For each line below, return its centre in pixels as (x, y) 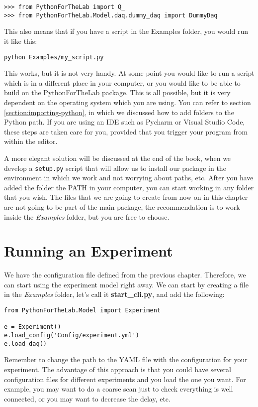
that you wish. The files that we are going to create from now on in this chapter (126, 197)
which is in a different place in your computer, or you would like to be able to (122, 82)
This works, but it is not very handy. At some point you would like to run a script (129, 73)
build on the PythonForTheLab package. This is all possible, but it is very (117, 92)
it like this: (21, 41)
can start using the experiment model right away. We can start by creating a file (126, 284)
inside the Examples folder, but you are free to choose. (87, 216)
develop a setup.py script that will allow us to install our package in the (115, 168)
